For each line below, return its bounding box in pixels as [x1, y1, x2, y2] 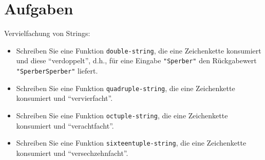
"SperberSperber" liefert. [16, 65, 98, 76]
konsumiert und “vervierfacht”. [16, 93, 113, 103]
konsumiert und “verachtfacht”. [16, 120, 114, 131]
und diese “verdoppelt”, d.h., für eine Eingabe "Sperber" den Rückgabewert [16, 55, 257, 66]
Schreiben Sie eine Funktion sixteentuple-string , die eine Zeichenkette [16, 137, 247, 148]
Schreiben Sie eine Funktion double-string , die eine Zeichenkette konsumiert [16, 45, 261, 56]
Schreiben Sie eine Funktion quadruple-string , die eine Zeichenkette [16, 82, 235, 93]
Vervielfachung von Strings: [4, 28, 90, 39]
